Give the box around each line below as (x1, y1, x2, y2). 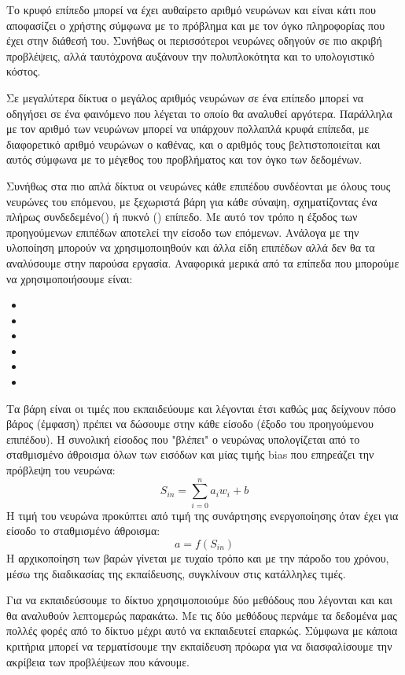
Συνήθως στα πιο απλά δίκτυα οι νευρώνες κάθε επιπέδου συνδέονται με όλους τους (6, 177, 391, 194)
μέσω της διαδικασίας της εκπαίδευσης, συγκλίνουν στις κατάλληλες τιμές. (6, 565, 346, 581)
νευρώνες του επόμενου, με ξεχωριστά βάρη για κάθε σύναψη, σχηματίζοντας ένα (6, 193, 377, 209)
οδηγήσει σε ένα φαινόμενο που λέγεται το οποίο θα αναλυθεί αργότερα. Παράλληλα (6, 105, 392, 121)
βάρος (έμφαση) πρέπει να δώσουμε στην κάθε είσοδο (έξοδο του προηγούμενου (6, 415, 374, 432)
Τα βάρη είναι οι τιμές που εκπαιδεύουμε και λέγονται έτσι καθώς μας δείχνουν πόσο (6, 400, 396, 416)
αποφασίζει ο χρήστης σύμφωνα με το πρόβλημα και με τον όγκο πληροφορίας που (6, 17, 385, 33)
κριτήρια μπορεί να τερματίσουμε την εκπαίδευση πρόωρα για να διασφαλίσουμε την (6, 637, 392, 654)
